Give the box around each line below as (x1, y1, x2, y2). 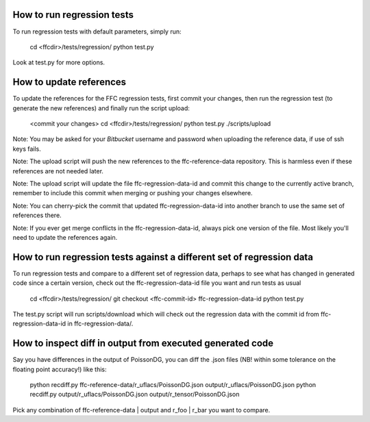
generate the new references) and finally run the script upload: (12, 103, 190, 112)
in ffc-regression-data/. (67, 319, 134, 328)
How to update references (12, 76, 127, 88)
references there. (12, 211, 62, 219)
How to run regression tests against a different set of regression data (12, 251, 313, 263)
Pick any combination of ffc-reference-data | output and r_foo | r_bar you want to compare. (12, 406, 271, 414)
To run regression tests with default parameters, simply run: (12, 27, 182, 36)
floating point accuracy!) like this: (12, 365, 107, 373)
